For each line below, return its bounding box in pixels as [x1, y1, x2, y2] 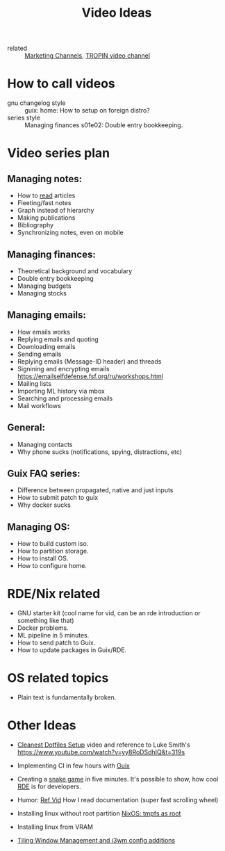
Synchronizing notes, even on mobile [17, 228, 124, 237]
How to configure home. [17, 562, 87, 570]
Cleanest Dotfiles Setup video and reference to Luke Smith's [17, 740, 190, 749]
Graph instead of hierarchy [17, 206, 94, 215]
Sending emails [17, 350, 62, 358]
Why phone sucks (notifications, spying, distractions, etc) [17, 447, 183, 456]
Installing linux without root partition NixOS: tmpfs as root [17, 809, 181, 818]
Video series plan [7, 145, 110, 161]
